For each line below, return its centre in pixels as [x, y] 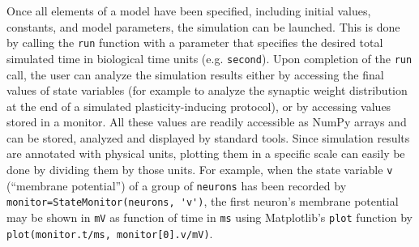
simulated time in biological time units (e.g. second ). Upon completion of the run [209, 58]
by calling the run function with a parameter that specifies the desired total [195, 43]
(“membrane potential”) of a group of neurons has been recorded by [177, 185]
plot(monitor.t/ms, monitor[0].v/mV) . [110, 233]
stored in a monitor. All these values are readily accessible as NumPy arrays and [207, 122]
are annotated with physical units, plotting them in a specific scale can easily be [206, 153]
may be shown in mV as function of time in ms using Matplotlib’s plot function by [209, 217]
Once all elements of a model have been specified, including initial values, [189, 11]
